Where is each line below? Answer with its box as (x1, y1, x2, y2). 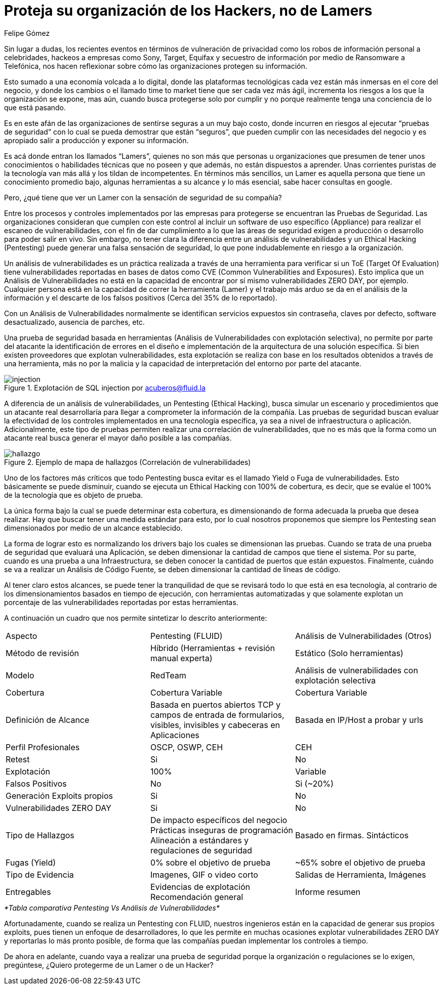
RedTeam (150, 670, 186, 680)
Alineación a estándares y (150, 835, 249, 845)
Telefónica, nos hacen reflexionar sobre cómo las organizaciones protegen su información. (4, 61, 307, 70)
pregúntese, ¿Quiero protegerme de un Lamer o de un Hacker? (4, 960, 214, 969)
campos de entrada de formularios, (150, 709, 285, 720)
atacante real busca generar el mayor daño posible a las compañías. (4, 433, 232, 442)
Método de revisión (6, 648, 79, 658)
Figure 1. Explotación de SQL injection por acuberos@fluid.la (4, 383, 206, 392)
